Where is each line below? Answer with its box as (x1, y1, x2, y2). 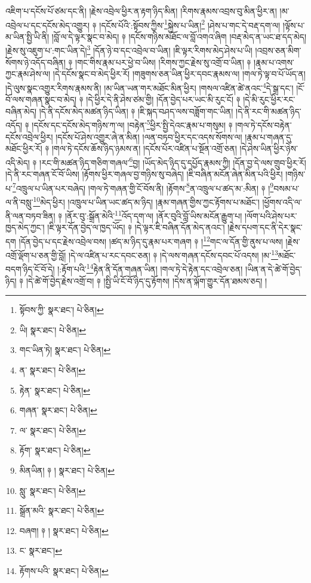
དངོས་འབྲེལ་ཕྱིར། (5, 130, 53, 143)
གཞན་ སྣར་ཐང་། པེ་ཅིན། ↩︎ (19, 404, 97, 416)
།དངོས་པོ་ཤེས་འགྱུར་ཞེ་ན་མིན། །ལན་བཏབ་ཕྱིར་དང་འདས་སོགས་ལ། (56, 130, 242, 143)
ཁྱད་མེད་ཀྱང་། (5, 221, 45, 234)
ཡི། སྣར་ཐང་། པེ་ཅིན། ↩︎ (19, 323, 87, 336)
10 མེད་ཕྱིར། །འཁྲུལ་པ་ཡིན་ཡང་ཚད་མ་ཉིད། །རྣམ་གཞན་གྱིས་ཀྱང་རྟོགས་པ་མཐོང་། (33, 194, 260, 208)
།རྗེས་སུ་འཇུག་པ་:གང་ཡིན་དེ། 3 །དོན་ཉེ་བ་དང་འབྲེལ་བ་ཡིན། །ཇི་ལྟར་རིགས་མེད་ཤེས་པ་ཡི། (5, 42, 253, 57)
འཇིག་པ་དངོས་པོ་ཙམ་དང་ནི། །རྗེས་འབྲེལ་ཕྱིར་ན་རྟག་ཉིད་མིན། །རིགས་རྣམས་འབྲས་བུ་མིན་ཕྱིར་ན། (5, 5, 277, 17)
